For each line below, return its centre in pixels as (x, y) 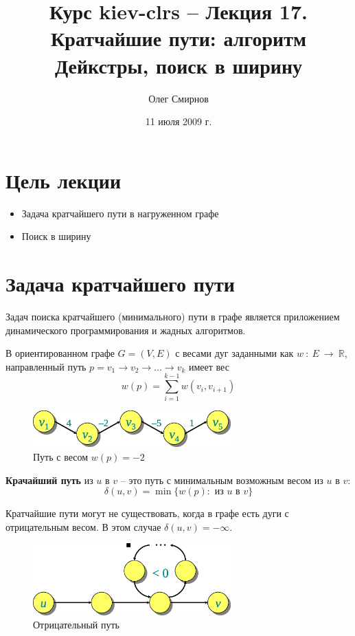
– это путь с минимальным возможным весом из (222, 480)
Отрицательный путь (76, 625)
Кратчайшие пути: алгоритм (179, 38)
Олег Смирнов (179, 98)
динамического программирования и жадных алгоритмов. (126, 330)
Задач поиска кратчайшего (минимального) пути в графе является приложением (173, 316)
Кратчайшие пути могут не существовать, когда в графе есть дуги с (147, 513)
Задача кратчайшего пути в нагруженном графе (120, 213)
